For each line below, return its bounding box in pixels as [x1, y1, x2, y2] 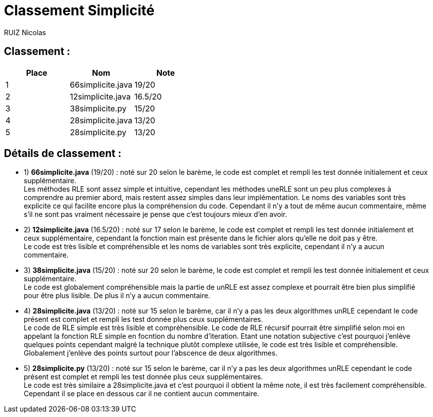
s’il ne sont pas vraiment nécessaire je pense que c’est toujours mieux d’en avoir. [24, 210, 288, 219]
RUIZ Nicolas [4, 28, 46, 37]
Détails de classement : [4, 147, 122, 160]
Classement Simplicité [4, 2, 155, 19]
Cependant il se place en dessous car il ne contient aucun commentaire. [24, 389, 259, 398]
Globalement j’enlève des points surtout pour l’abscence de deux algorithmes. [24, 349, 278, 358]
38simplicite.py [70, 103, 127, 113]
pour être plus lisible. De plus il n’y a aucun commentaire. [24, 291, 210, 300]
